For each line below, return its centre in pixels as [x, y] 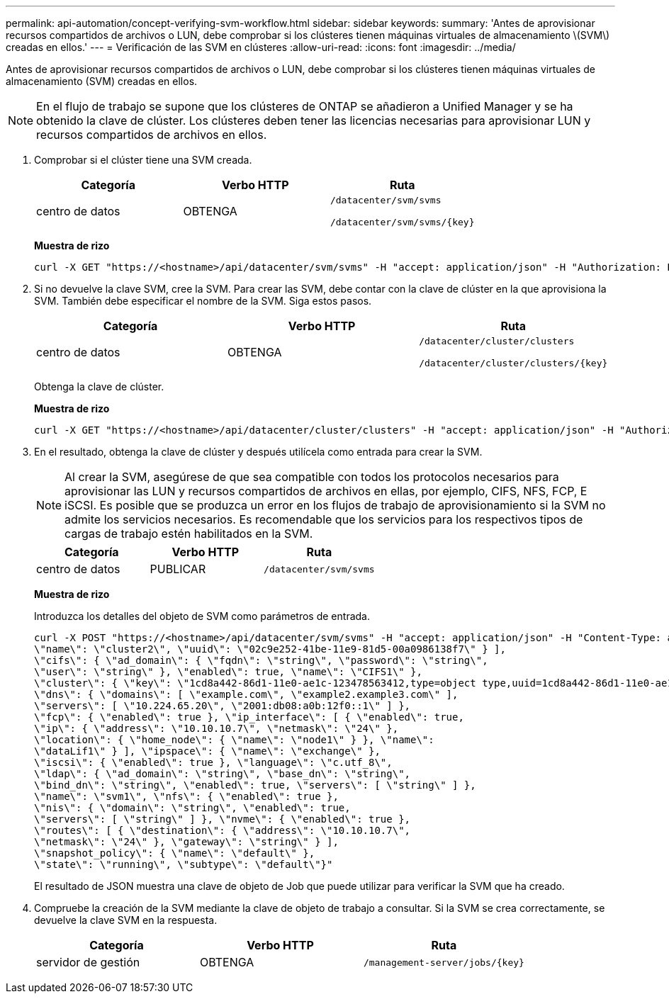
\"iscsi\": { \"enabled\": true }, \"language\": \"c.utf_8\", [213, 762]
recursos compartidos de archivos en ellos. [152, 135]
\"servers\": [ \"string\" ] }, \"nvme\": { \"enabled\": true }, [223, 819]
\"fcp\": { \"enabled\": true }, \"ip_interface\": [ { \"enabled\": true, [249, 717]
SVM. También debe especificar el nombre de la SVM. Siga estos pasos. [203, 301]
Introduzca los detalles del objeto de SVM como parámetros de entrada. [202, 616]
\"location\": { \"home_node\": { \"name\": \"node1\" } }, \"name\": [234, 740]
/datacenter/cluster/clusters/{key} [513, 363]
